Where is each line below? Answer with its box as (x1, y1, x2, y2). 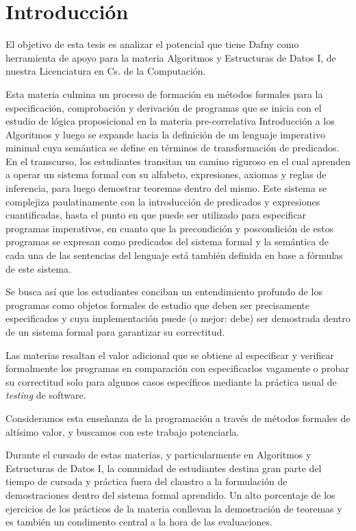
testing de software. (5, 388, 86, 402)
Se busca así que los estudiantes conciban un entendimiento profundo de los (5, 284, 322, 299)
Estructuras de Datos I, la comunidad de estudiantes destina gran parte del (5, 460, 322, 475)
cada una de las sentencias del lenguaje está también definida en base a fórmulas (5, 248, 343, 262)
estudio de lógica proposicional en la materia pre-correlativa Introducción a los (5, 114, 335, 128)
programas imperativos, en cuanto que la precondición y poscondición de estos (5, 221, 334, 235)
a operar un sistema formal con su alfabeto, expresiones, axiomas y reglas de (5, 167, 327, 182)
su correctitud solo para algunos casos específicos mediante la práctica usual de (5, 374, 337, 388)
